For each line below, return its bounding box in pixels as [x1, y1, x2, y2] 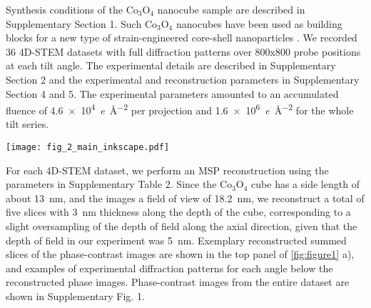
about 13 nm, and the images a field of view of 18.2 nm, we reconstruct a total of [6, 190, 365, 205]
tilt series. [6, 116, 49, 131]
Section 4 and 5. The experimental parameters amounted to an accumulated [6, 86, 339, 101]
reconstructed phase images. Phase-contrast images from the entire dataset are [6, 274, 350, 289]
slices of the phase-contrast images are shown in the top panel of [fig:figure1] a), [6, 247, 355, 262]
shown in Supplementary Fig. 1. [6, 289, 145, 303]
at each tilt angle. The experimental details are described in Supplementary [6, 58, 336, 73]
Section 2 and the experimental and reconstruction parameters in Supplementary [6, 71, 360, 86]
